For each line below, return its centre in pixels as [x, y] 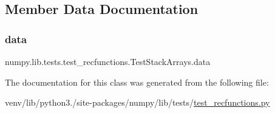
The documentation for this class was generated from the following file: [137, 82]
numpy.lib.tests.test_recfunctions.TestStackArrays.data [108, 61]
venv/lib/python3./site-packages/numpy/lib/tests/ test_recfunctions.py [137, 102]
